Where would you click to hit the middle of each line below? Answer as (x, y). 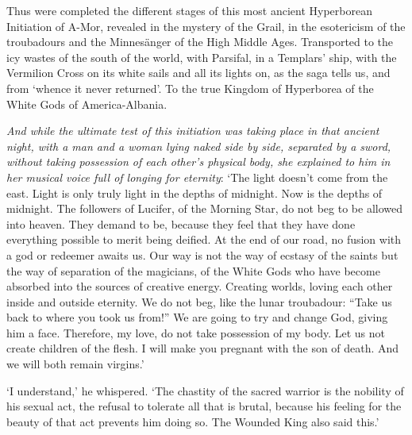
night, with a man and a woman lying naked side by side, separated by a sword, (199, 146)
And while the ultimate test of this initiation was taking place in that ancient (193, 131)
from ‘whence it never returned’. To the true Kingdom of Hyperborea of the (190, 88)
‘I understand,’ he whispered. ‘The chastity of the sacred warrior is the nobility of (205, 390)
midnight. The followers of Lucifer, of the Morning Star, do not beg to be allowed (205, 208)
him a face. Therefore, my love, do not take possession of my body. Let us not (196, 332)
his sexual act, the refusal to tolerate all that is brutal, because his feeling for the (204, 406)
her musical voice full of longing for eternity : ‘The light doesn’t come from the (197, 177)
